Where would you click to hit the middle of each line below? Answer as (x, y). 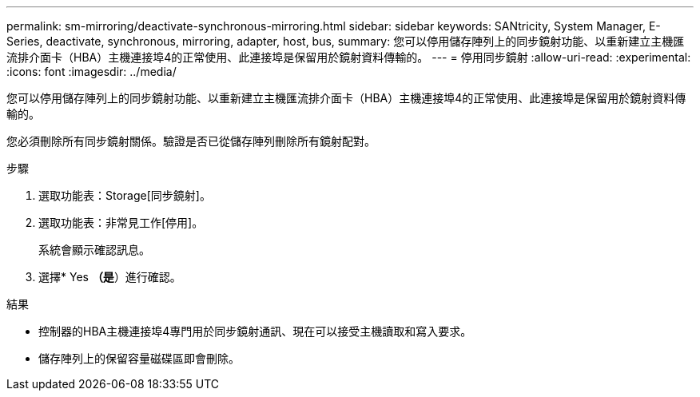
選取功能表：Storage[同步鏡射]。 (125, 195)
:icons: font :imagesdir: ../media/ (91, 71)
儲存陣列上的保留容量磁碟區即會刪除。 (139, 358)
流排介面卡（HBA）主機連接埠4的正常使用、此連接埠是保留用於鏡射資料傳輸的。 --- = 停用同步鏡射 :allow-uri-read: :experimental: (349, 57)
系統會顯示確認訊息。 (94, 250)
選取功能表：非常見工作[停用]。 (121, 222)
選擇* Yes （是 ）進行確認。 (110, 277)
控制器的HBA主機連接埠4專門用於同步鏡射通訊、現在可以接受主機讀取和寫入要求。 (255, 331)
